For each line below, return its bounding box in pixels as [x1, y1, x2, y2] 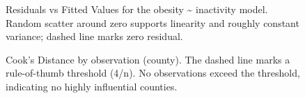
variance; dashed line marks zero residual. [6, 29, 183, 43]
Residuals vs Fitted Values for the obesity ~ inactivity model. [6, 2, 268, 16]
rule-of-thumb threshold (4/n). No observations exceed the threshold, [6, 66, 300, 80]
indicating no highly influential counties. [6, 79, 178, 93]
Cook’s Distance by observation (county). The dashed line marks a [6, 52, 290, 66]
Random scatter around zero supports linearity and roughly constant [6, 15, 299, 30]
